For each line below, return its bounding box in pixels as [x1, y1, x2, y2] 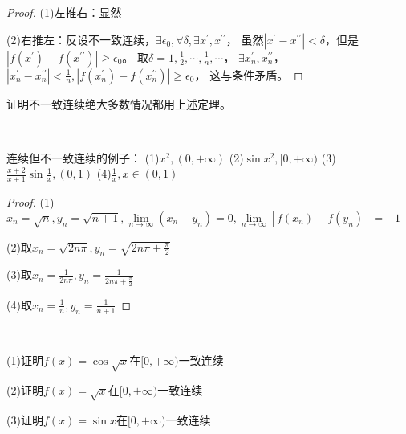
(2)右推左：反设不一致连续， [6, 31, 156, 47]
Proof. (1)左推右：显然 [6, 4, 122, 20]
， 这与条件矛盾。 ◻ [194, 66, 303, 83]
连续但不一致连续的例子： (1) [6, 149, 160, 166]
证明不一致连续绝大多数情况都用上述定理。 [6, 95, 231, 112]
